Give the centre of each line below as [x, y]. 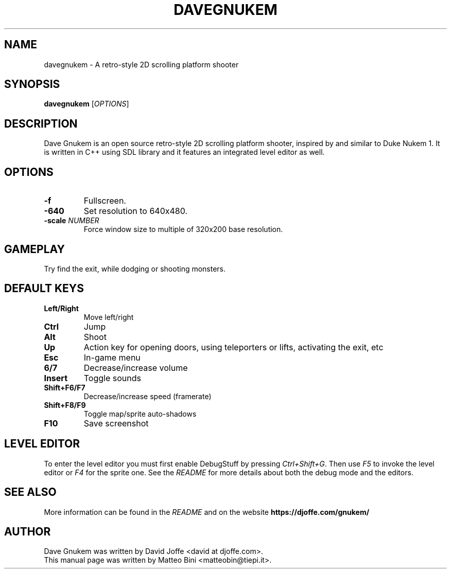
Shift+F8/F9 [65, 405]
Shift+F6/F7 [65, 387]
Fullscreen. [105, 201]
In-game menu [112, 357]
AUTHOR [28, 531]
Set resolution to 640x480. [136, 211]
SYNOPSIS [32, 84]
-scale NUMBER [72, 221]
